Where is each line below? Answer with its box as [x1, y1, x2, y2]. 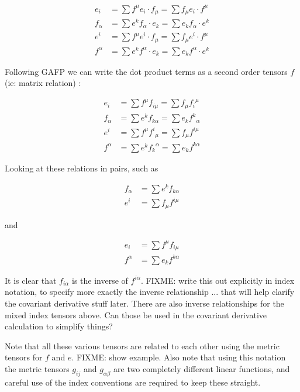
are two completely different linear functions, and [113, 362, 290, 374]
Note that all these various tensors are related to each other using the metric [5, 339, 280, 352]
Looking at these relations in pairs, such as [5, 161, 158, 174]
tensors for [5, 351, 43, 363]
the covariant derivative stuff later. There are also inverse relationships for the [5, 297, 284, 309]
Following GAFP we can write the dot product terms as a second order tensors [5, 65, 288, 77]
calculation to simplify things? [5, 320, 113, 332]
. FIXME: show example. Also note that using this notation [71, 351, 286, 363]
